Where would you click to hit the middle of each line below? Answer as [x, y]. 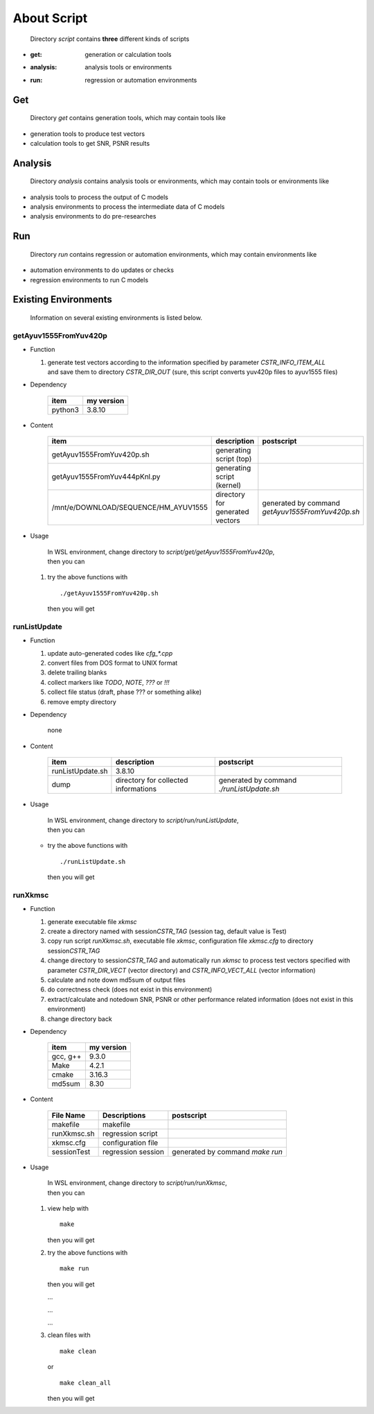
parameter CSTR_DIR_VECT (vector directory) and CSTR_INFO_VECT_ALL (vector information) [181, 970]
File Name [69, 1115]
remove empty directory [82, 701]
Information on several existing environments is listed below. [116, 318]
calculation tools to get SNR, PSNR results [90, 143]
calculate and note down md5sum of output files [117, 980]
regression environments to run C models [89, 280]
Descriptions [124, 1115]
